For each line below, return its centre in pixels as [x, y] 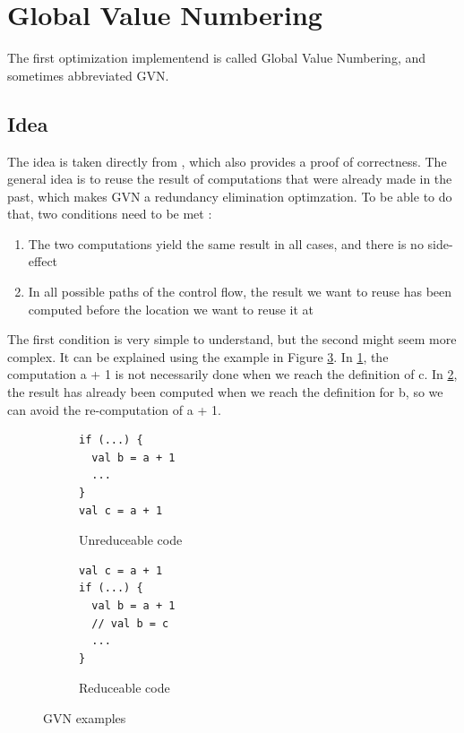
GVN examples [85, 717]
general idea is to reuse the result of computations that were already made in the [230, 179]
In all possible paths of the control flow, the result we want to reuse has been [240, 292]
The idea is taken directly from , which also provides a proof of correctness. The [227, 161]
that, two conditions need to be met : [110, 214]
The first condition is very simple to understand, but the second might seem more [232, 339]
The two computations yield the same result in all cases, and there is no [226, 243]
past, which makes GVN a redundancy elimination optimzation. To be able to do [230, 196]
